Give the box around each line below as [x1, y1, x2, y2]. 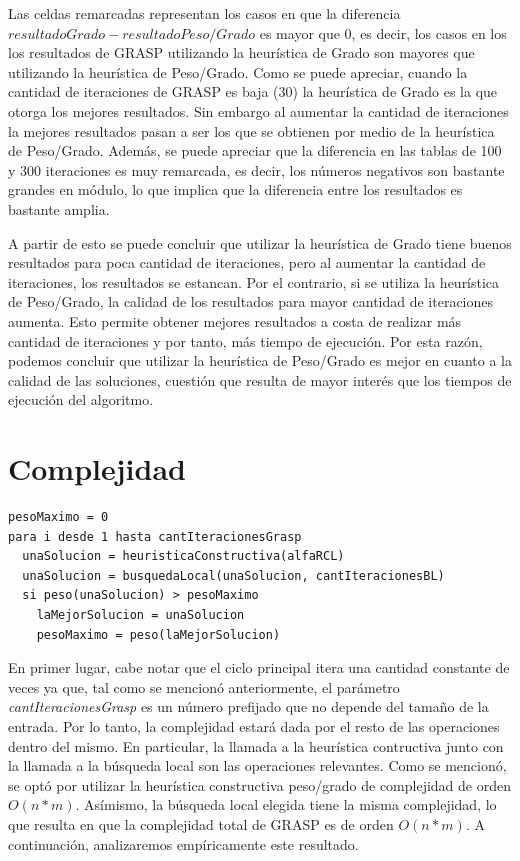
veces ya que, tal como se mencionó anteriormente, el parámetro [8, 676, 400, 697]
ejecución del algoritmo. [8, 389, 154, 410]
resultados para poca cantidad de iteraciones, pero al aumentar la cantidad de [8, 252, 486, 273]
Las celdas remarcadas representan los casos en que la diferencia [8, 3, 401, 23]
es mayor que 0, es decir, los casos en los [259, 22, 507, 43]
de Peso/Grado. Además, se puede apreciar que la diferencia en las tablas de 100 [8, 140, 502, 161]
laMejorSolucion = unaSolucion [36, 607, 245, 622]
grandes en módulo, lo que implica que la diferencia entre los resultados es [8, 179, 463, 200]
